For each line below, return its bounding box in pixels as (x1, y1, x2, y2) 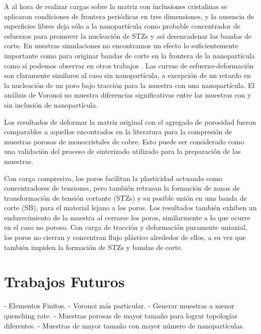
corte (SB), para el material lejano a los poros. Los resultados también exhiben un (4, 202, 257, 213)
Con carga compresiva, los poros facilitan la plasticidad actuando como (4, 173, 222, 183)
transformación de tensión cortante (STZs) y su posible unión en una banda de (4, 192, 247, 203)
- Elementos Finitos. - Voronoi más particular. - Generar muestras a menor (4, 300, 234, 311)
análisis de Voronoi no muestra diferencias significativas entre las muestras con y (4, 90, 251, 100)
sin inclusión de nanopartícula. (4, 99, 98, 110)
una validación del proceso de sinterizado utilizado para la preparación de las (4, 146, 241, 156)
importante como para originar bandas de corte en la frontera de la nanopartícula (4, 50, 255, 60)
